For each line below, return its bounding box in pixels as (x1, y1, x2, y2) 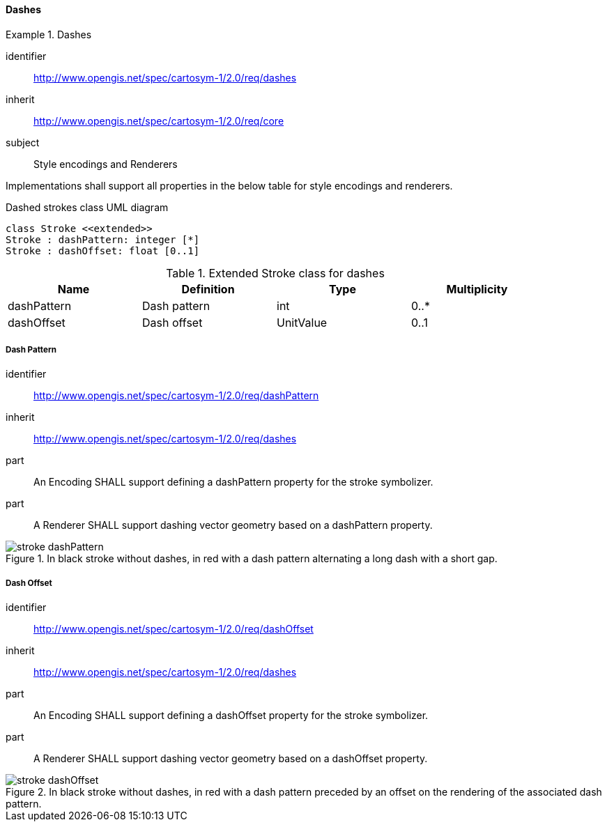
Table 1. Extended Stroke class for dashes (166, 265, 385, 280)
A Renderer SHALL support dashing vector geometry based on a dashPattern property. (33, 519, 433, 532)
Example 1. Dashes (6, 28, 92, 40)
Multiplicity (446, 281, 508, 296)
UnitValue (277, 315, 328, 330)
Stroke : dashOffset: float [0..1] (6, 245, 200, 256)
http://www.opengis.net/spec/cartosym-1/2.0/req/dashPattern (33, 389, 319, 402)
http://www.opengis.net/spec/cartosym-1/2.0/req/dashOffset (33, 623, 314, 635)
